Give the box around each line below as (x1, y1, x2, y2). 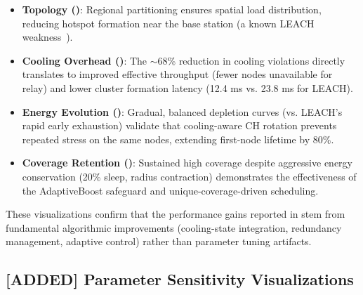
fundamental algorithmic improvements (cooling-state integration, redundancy (6, 220, 342, 235)
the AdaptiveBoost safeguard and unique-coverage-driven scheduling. (22, 183, 319, 197)
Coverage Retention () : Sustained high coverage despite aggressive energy (22, 155, 352, 170)
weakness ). (22, 29, 73, 44)
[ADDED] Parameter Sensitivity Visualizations (6, 268, 354, 290)
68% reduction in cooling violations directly (157, 53, 345, 67)
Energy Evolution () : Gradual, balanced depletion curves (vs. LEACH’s (22, 104, 343, 119)
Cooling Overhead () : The (22, 53, 147, 67)
